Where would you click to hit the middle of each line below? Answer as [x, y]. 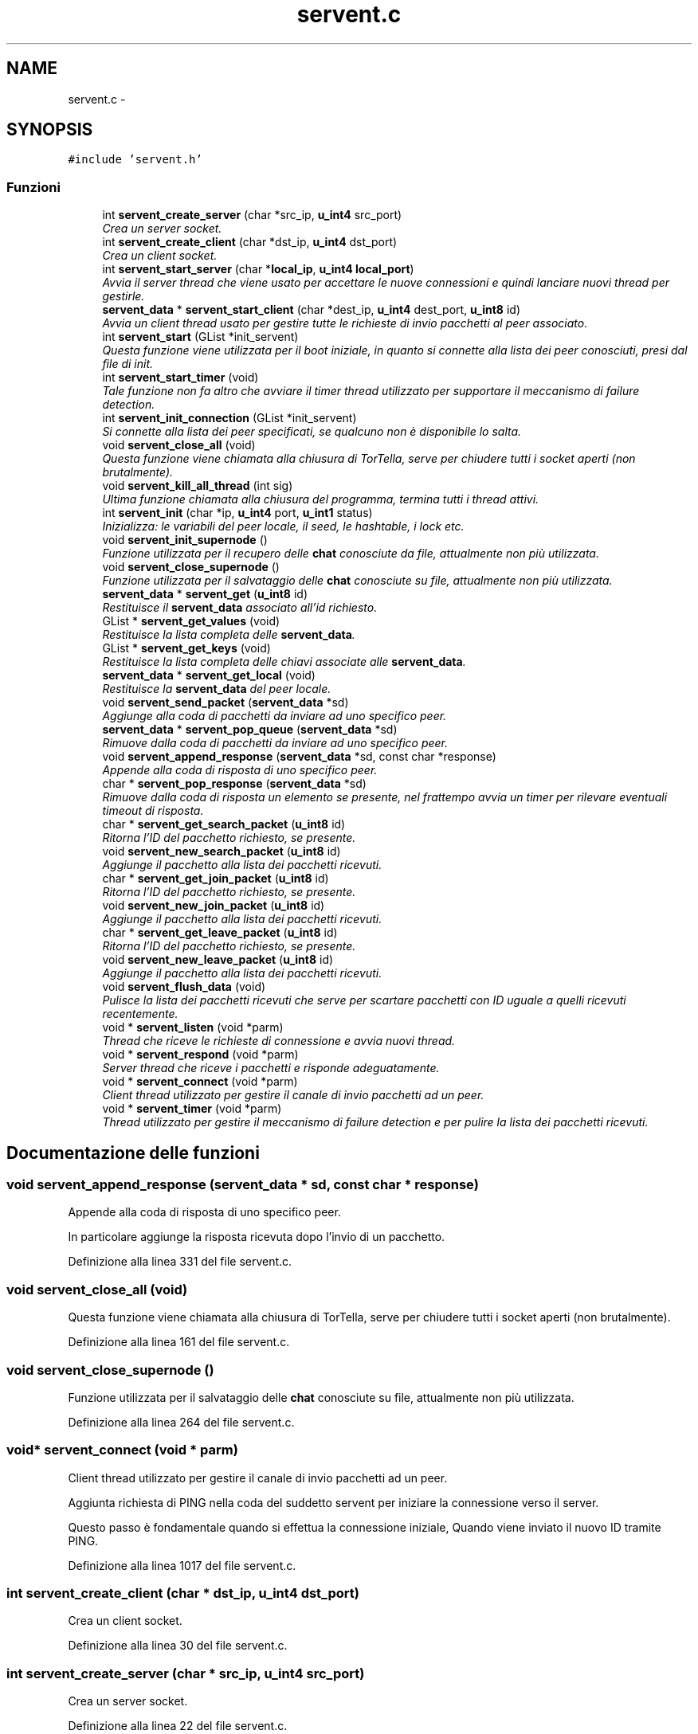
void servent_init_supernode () [185, 540]
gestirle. [124, 296]
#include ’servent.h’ [135, 160]
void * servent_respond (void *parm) [200, 1055]
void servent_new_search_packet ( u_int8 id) [222, 851]
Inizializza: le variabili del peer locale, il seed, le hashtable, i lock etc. [283, 526]
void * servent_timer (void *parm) [192, 1109]
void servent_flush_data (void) [184, 987]
